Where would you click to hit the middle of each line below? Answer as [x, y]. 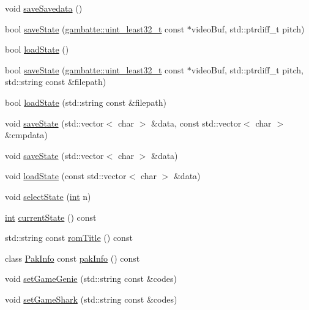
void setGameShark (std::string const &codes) [91, 299]
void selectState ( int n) [48, 196]
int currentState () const [51, 217]
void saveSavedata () [44, 8]
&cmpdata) [26, 135]
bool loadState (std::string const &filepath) [86, 102]
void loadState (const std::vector [66, 176]
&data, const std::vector [196, 123]
